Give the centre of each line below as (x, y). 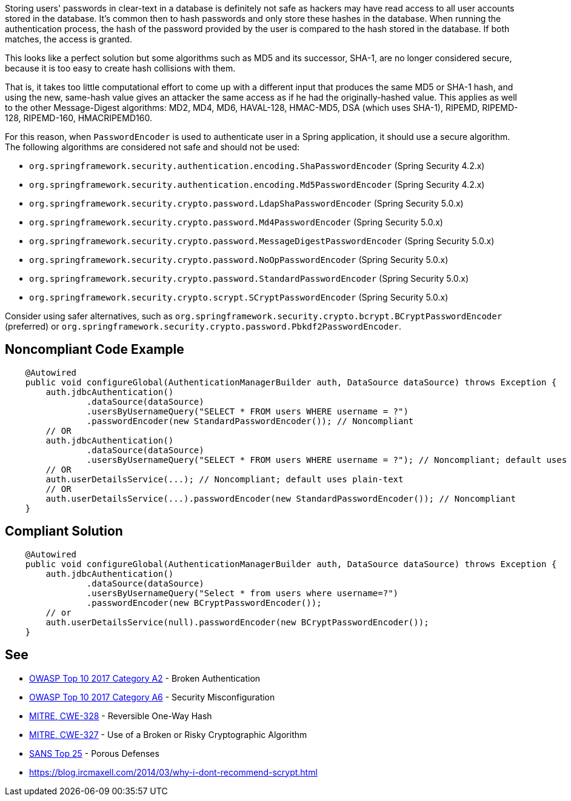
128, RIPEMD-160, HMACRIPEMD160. (78, 118)
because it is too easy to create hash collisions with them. (120, 68)
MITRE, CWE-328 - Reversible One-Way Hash (121, 716)
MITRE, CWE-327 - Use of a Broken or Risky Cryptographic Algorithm (168, 734)
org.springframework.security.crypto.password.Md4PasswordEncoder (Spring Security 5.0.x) (236, 222)
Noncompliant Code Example (95, 350)
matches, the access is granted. (68, 39)
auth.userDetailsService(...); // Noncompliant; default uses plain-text (225, 479)
